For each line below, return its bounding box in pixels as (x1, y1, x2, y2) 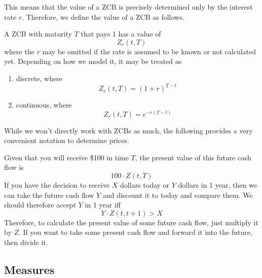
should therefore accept (4, 199, 77, 210)
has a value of (118, 28, 161, 39)
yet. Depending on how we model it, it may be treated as (4, 56, 182, 66)
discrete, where (16, 73, 62, 83)
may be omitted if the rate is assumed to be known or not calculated (42, 46, 256, 56)
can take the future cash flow (4, 189, 94, 200)
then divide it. (4, 237, 48, 248)
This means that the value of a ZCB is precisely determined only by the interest (4, 2, 253, 12)
